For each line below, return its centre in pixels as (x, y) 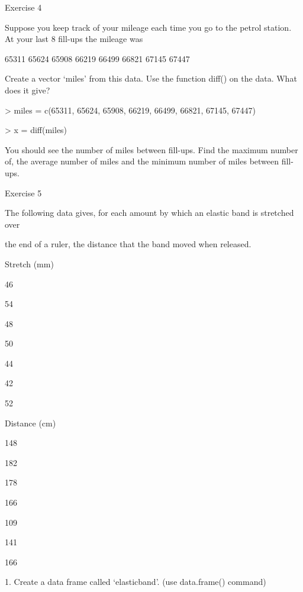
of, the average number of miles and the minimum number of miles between (142, 161)
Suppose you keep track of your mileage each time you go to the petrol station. (148, 27)
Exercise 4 (23, 7)
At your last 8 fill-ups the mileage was (74, 39)
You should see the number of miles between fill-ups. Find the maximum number (151, 149)
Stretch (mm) (29, 263)
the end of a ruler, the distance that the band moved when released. (128, 244)
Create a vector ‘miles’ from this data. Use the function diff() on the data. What (151, 78)
